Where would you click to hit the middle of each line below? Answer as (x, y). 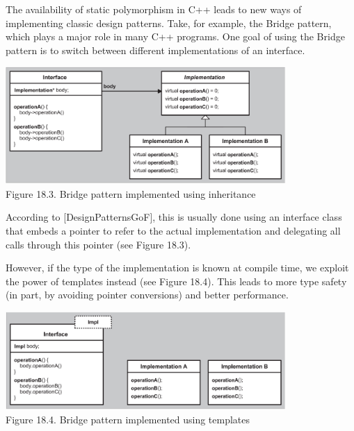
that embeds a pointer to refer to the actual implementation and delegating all (173, 231)
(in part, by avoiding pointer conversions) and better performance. (147, 295)
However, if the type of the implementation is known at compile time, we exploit (177, 268)
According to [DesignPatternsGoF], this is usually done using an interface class (174, 217)
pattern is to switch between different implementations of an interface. (155, 50)
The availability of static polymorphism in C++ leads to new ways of (154, 9)
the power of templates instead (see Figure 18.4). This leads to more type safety (176, 281)
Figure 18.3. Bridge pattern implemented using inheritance (131, 193)
